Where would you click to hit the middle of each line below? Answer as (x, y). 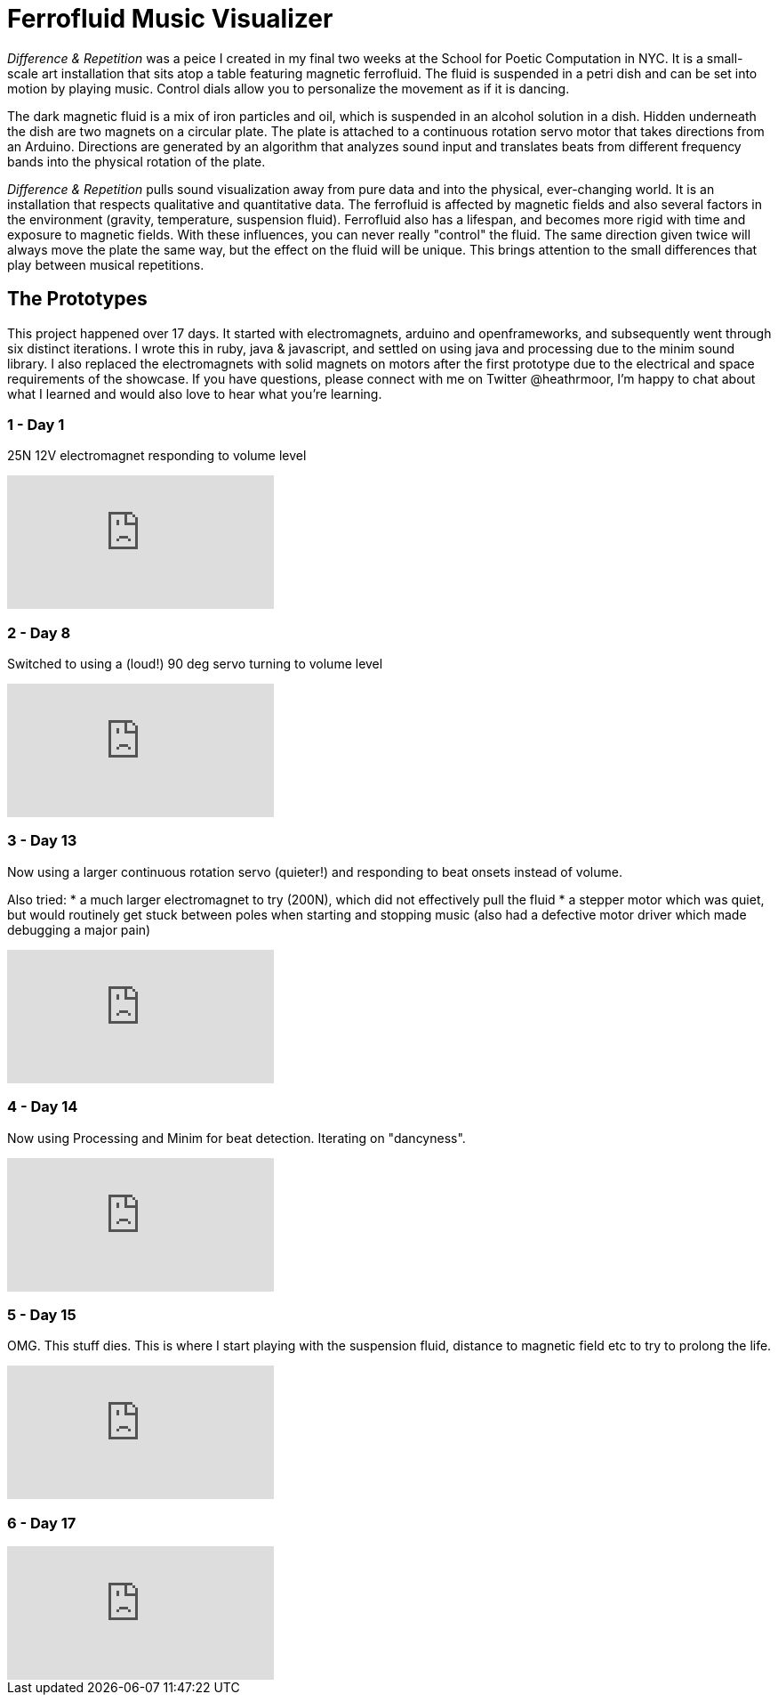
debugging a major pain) (79, 929)
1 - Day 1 (36, 424)
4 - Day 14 (43, 1107)
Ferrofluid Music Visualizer (170, 19)
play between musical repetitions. (106, 264)
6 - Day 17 (42, 1523)
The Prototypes (77, 299)
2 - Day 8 (39, 632)
